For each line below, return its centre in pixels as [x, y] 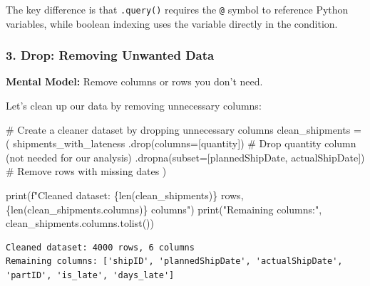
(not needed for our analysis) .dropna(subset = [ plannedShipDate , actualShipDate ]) [185, 157]
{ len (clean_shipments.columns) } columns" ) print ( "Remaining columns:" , [164, 209]
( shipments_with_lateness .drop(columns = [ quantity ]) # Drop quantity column [181, 143]
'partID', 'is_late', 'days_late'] [90, 275]
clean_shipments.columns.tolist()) [80, 223]
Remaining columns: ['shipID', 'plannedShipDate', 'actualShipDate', [174, 261]
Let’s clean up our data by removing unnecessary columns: [134, 106]
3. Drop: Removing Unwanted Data [110, 55]
